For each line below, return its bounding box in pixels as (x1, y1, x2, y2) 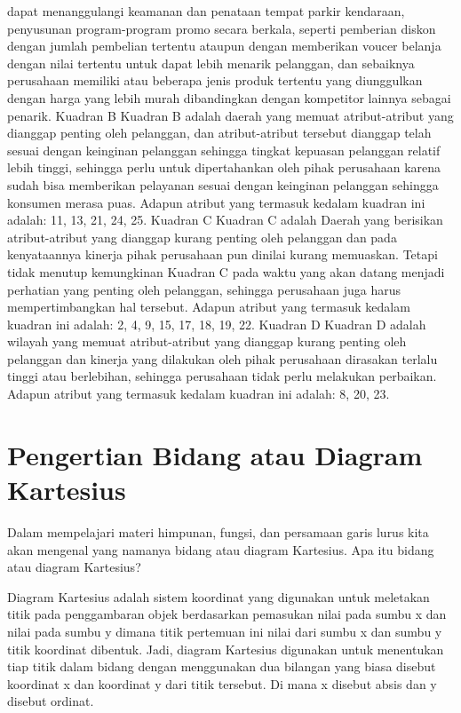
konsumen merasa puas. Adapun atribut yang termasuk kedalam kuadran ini (7, 193, 425, 211)
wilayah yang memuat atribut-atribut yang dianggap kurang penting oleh (7, 332, 407, 351)
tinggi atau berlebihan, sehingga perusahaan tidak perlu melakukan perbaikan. (7, 367, 437, 385)
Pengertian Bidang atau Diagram (7, 436, 423, 472)
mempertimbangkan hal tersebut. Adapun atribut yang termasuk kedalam (7, 297, 410, 316)
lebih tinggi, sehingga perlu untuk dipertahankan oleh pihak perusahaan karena (7, 158, 441, 177)
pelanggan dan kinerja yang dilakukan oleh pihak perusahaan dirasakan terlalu (7, 349, 438, 368)
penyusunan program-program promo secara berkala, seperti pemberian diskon (7, 19, 436, 37)
